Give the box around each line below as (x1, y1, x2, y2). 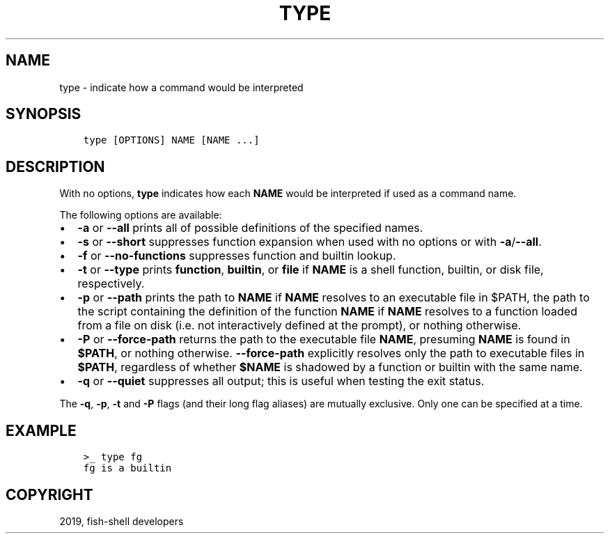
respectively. (77, 276, 145, 291)
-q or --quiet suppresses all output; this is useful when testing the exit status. (77, 374, 485, 389)
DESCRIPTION (6, 157, 105, 175)
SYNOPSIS (6, 105, 81, 123)
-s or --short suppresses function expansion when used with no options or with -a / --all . (77, 235, 542, 249)
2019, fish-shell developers (59, 515, 184, 527)
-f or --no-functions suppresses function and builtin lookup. (77, 249, 396, 263)
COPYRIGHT (6, 485, 93, 503)
